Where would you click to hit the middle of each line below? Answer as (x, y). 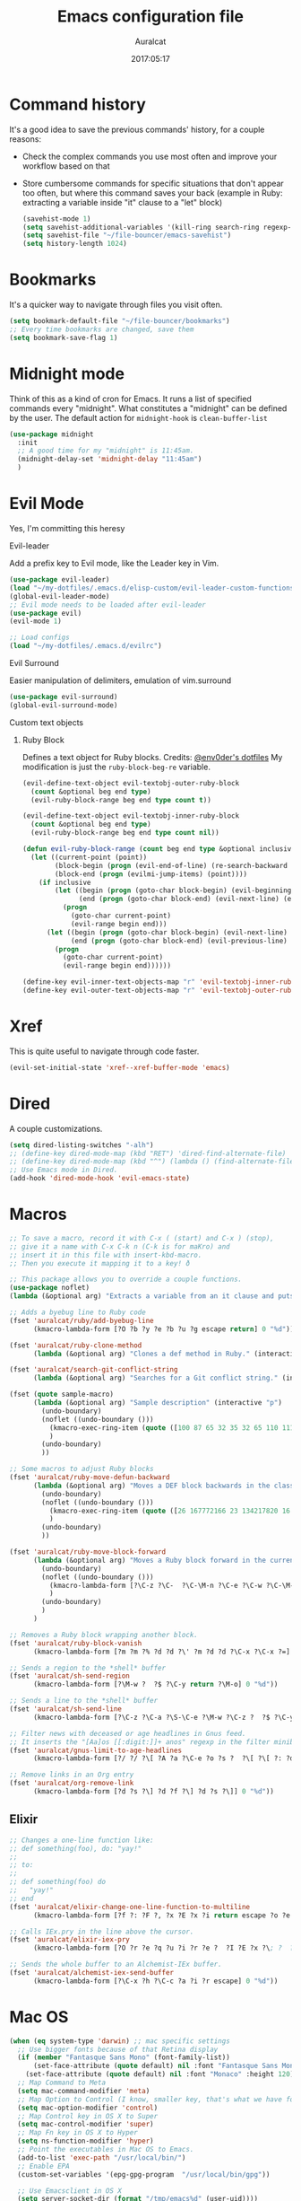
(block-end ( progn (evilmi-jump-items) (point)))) (151, 874)
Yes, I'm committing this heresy (67, 528)
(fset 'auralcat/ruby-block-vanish (76, 1643)
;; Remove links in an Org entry (72, 1775)
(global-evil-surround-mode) (64, 705)
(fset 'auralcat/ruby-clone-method (76, 1345)
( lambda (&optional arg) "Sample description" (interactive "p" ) (157, 1403)
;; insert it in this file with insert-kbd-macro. (106, 1255)
